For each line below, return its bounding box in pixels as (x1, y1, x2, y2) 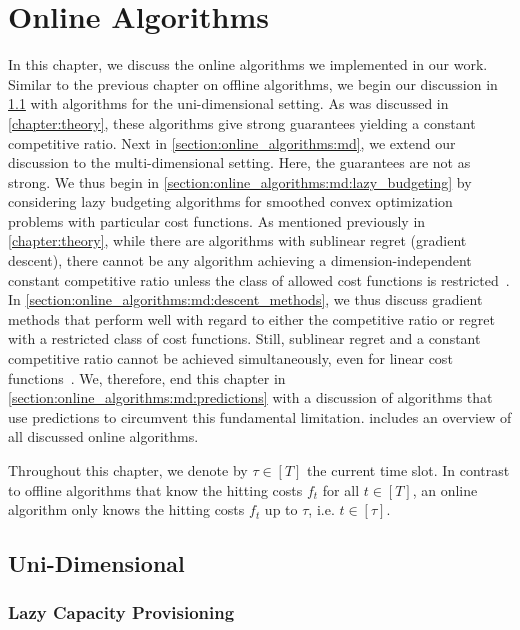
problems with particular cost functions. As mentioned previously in (8, 210, 426, 231)
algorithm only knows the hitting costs (8, 499, 245, 520)
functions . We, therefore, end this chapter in (8, 367, 286, 388)
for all (322, 479, 360, 500)
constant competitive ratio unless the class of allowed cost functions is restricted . (8, 269, 510, 290)
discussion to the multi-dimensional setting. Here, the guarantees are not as (8, 152, 471, 173)
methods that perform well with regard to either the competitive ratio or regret (8, 308, 495, 329)
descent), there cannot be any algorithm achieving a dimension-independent (8, 250, 472, 271)
